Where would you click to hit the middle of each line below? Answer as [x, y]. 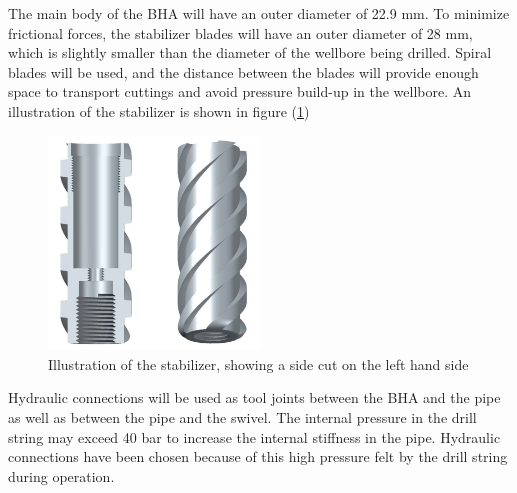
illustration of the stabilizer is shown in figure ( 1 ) [159, 110]
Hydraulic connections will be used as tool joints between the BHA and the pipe [254, 397]
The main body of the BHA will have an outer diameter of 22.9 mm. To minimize [259, 13]
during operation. [61, 475]
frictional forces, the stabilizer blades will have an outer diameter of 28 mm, [240, 32]
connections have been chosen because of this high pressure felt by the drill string [258, 456]
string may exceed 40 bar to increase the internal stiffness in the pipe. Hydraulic [254, 436]
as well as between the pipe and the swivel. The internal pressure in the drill [242, 416]
